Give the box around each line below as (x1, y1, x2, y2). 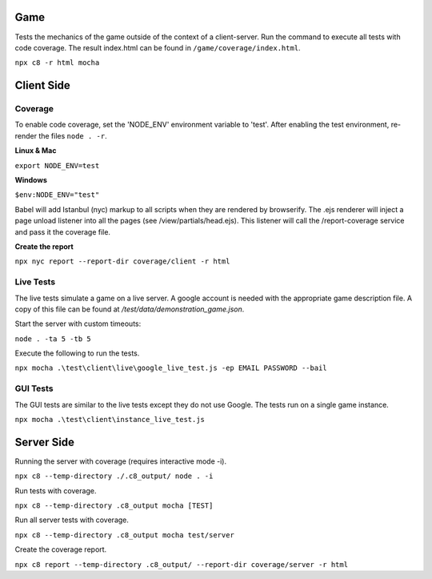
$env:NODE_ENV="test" (14, 191, 100, 199)
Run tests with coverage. (14, 485, 97, 496)
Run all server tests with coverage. (14, 515, 130, 525)
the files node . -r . (38, 131, 107, 140)
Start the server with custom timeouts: (14, 319, 142, 328)
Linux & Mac (14, 146, 57, 155)
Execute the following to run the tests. (14, 348, 140, 358)
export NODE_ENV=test (14, 161, 100, 170)
